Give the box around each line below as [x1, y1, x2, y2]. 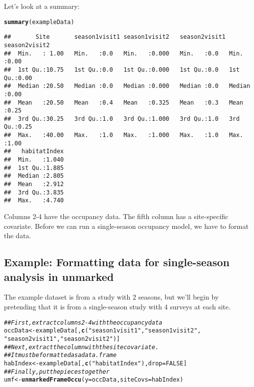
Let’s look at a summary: [4, 1, 80, 11]
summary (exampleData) [4, 18, 75, 26]
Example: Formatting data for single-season [4, 254, 230, 270]
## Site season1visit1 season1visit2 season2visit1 [4, 33, 226, 41]
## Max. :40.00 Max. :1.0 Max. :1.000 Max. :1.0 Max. [4, 132, 243, 139]
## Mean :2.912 [4, 181, 64, 188]
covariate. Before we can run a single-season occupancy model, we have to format [4, 221, 249, 231]
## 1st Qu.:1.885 [4, 164, 64, 171]
